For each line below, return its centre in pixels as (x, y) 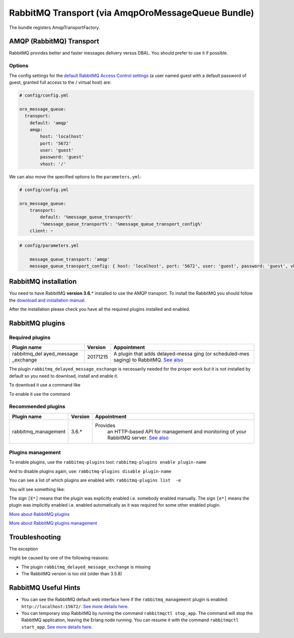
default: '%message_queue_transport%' (86, 217)
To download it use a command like (45, 385)
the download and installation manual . (47, 300)
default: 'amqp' (49, 123)
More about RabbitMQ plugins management (53, 523)
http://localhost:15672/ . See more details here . (75, 606)
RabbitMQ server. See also (138, 437)
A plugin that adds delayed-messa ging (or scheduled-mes (181, 354)
